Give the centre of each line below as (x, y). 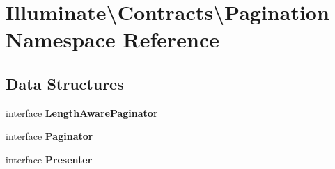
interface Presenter (49, 159)
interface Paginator (49, 136)
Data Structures (65, 83)
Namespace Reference (112, 39)
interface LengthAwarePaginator (82, 112)
